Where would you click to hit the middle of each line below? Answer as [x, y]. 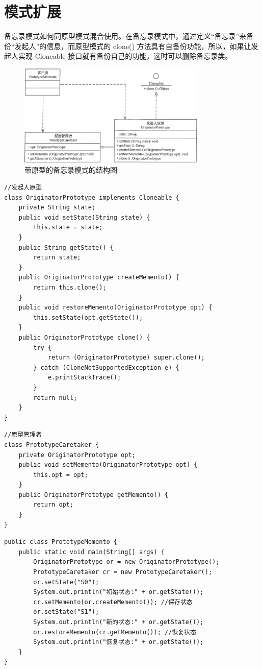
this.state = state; [68, 228]
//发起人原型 [23, 188]
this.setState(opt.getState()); [88, 317]
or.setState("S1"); [66, 612]
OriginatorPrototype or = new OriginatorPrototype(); [126, 562]
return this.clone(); [70, 288]
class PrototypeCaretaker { [52, 445]
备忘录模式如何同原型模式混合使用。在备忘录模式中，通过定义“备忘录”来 [125, 36]
